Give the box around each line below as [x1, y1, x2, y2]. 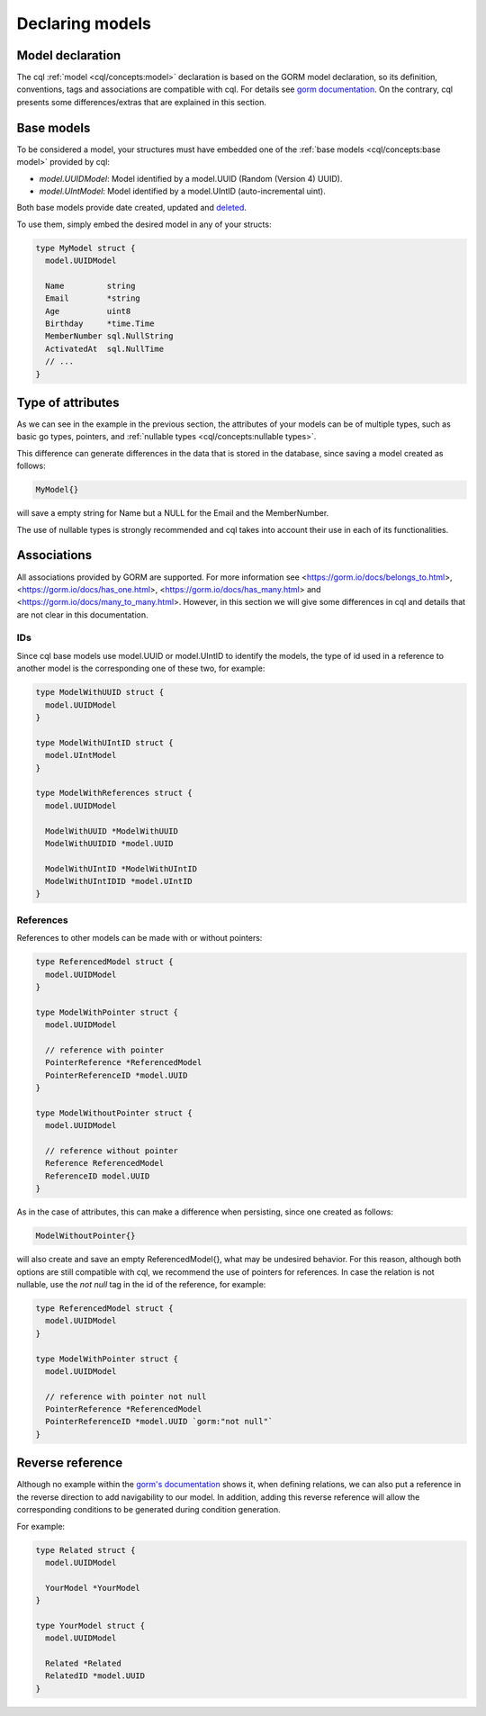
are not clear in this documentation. [16, 609, 148, 620]
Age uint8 [45, 306, 131, 316]
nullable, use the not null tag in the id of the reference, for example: [16, 1278, 266, 1289]
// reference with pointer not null [45, 1391, 207, 1402]
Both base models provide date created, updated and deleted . [16, 203, 247, 213]
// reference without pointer [45, 1146, 179, 1156]
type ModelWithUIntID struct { [35, 737, 175, 747]
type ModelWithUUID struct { [35, 687, 165, 698]
